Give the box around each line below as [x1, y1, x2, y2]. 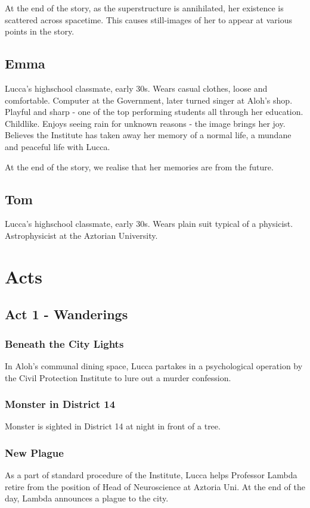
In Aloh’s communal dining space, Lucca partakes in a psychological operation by [5, 359, 303, 372]
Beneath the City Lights [5, 336, 124, 351]
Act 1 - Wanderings [5, 305, 128, 323]
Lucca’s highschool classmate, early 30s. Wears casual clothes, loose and [5, 82, 268, 94]
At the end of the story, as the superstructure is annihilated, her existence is [5, 2, 284, 14]
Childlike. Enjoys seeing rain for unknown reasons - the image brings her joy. [5, 117, 286, 129]
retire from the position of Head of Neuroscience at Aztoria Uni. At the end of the [5, 480, 305, 493]
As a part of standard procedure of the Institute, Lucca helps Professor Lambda [5, 469, 297, 481]
